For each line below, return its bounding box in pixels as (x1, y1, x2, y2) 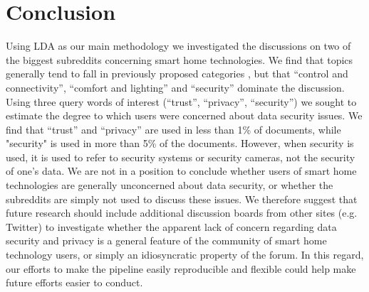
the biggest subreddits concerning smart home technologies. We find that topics (6, 52, 353, 67)
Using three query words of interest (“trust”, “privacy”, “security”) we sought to (6, 94, 357, 109)
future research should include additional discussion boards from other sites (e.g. (6, 205, 358, 220)
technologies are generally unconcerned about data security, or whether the (6, 178, 333, 193)
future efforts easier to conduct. (6, 275, 143, 290)
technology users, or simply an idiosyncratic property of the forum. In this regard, (6, 247, 364, 262)
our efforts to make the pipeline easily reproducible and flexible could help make (6, 261, 356, 276)
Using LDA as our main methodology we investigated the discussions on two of (6, 38, 351, 53)
